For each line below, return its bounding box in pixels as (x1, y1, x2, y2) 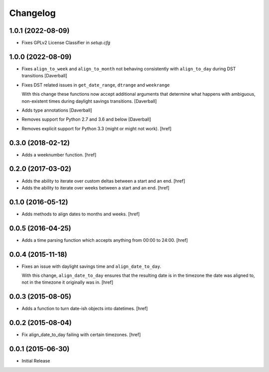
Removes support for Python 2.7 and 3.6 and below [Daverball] (21, 116, 151, 122)
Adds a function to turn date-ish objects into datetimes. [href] (21, 306, 148, 312)
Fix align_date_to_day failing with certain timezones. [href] (21, 332, 141, 338)
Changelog (9, 7, 56, 18)
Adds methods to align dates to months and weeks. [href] (21, 211, 140, 217)
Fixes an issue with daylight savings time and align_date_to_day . (21, 263, 161, 269)
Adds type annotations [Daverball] (21, 107, 92, 113)
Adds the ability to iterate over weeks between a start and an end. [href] (21, 185, 169, 190)
